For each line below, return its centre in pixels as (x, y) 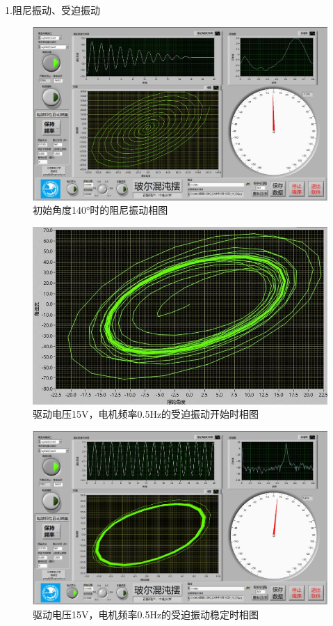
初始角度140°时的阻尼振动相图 (100, 210)
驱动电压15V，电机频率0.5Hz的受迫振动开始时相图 (146, 414)
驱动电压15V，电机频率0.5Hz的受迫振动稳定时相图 (146, 614)
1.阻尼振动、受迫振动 (52, 10)
